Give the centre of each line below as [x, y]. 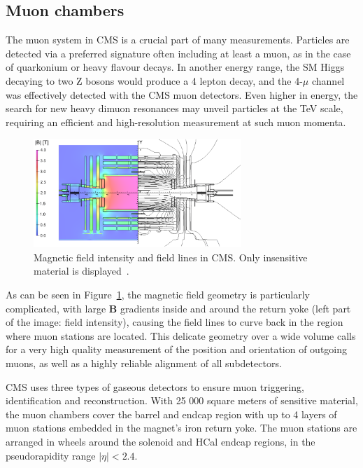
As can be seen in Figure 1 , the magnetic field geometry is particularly [158, 294]
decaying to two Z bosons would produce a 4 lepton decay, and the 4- [154, 80]
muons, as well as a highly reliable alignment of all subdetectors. [144, 363]
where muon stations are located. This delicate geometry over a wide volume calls [181, 335]
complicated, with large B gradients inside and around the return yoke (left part [178, 308]
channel [328, 80]
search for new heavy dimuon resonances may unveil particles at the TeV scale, [175, 108]
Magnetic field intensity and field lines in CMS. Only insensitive [171, 257]
